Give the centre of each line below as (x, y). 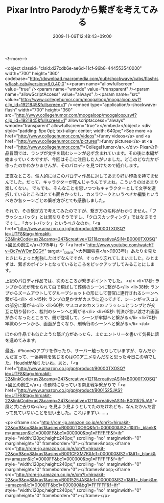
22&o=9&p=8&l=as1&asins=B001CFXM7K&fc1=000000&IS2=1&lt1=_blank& (80, 453)
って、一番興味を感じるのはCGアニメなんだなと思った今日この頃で (85, 357)
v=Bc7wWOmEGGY (25, 251)
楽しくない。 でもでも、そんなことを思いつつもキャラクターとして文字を (78, 188)
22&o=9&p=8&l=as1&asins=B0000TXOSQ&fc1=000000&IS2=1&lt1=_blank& (81, 427)
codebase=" (18, 79)
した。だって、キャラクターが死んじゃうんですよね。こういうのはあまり (86, 182)
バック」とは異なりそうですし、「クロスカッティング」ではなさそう (90, 217)
